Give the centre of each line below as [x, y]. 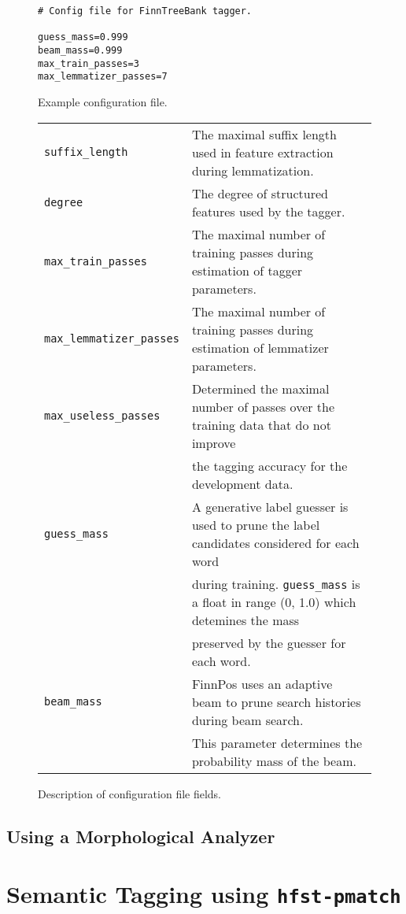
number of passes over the [263, 406]
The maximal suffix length [264, 134]
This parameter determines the [277, 742]
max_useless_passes [102, 415]
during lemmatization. [253, 170]
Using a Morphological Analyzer [141, 836]
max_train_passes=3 [89, 63]
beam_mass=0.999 [80, 50]
